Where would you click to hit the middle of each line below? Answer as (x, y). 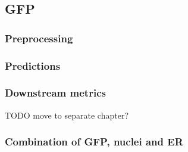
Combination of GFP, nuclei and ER (94, 142)
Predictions (33, 65)
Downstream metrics (55, 93)
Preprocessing (39, 38)
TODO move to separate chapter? (67, 115)
